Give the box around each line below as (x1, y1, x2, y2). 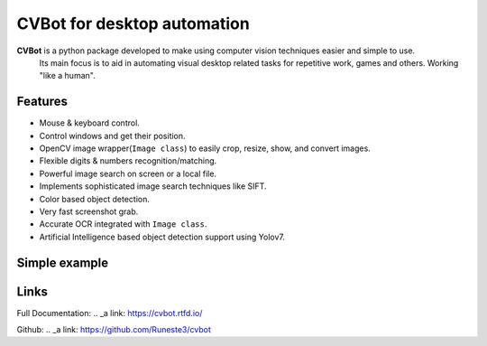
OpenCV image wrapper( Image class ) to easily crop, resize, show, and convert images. (39, 143, 372, 154)
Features (16, 94, 68, 109)
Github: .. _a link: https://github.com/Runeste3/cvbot (16, 324, 211, 335)
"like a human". (39, 70, 96, 81)
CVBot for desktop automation (16, 14, 250, 33)
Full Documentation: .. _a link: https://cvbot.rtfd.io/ (16, 307, 203, 318)
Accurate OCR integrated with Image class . (39, 219, 207, 229)
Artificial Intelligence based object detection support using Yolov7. (39, 231, 286, 242)
